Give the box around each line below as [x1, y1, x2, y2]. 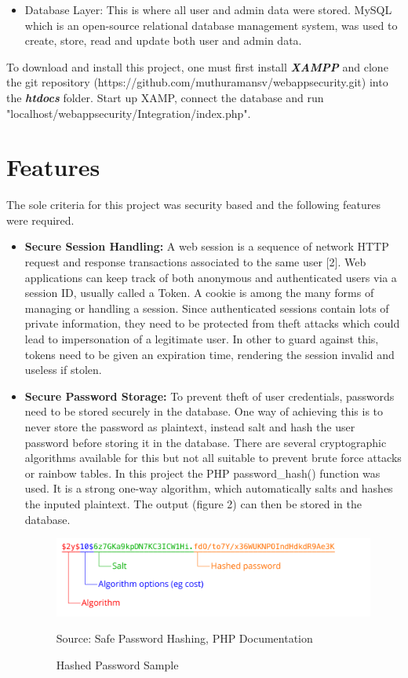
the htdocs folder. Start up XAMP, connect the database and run [6, 89, 324, 105]
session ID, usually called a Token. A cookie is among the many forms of [24, 284, 374, 301]
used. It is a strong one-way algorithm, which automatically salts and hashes [24, 480, 393, 497]
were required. [6, 211, 75, 228]
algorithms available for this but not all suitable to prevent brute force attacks [24, 449, 402, 466]
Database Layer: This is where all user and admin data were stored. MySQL [24, 2, 392, 17]
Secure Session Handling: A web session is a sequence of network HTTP [24, 238, 389, 255]
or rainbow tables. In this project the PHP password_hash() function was [24, 464, 381, 481]
